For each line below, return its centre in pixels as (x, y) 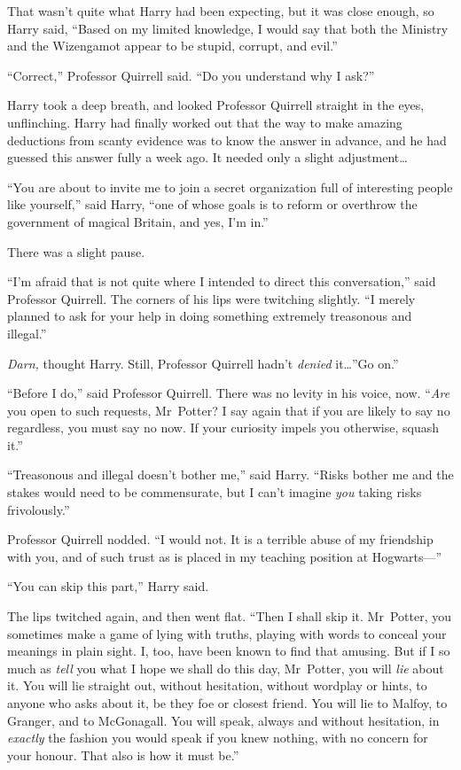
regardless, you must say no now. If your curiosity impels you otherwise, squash (223, 428)
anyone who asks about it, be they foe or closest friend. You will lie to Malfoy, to (227, 703)
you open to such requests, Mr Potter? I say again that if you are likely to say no (229, 410)
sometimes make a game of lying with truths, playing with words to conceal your (227, 633)
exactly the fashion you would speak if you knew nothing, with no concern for (218, 738)
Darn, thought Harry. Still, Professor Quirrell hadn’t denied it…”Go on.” (203, 363)
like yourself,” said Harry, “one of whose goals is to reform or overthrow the (212, 204)
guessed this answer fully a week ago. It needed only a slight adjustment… (207, 157)
